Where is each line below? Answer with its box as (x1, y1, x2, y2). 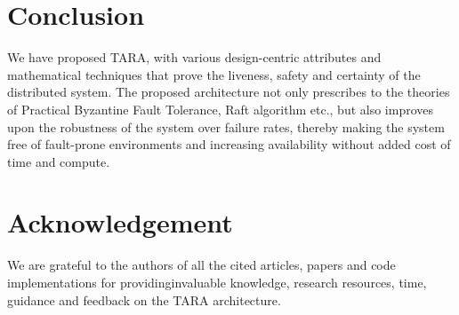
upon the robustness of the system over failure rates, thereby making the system (7, 117, 445, 136)
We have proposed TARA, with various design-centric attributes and (7, 48, 382, 67)
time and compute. (7, 152, 110, 170)
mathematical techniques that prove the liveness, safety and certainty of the (7, 65, 421, 83)
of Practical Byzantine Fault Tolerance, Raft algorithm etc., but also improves (7, 99, 434, 118)
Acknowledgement (7, 204, 233, 240)
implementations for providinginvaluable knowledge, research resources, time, (7, 273, 427, 291)
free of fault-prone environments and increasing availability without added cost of (7, 135, 451, 154)
